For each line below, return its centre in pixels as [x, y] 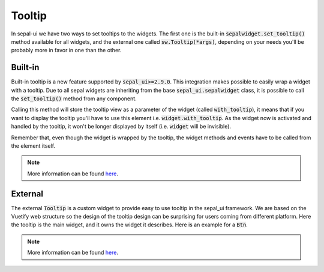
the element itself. [33, 146]
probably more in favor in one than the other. [66, 50]
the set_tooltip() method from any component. [74, 98]
